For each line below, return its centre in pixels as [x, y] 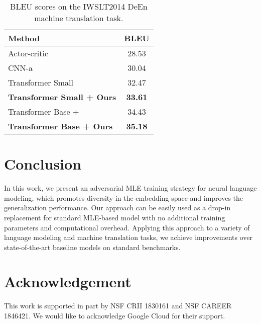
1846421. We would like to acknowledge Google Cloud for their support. [115, 315]
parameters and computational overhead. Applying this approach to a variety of [127, 227]
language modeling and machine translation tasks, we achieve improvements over [128, 237]
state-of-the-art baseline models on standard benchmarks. [92, 247]
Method [24, 38]
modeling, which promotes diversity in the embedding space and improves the [124, 197]
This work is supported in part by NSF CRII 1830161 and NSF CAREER [118, 306]
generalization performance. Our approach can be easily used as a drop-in [117, 208]
